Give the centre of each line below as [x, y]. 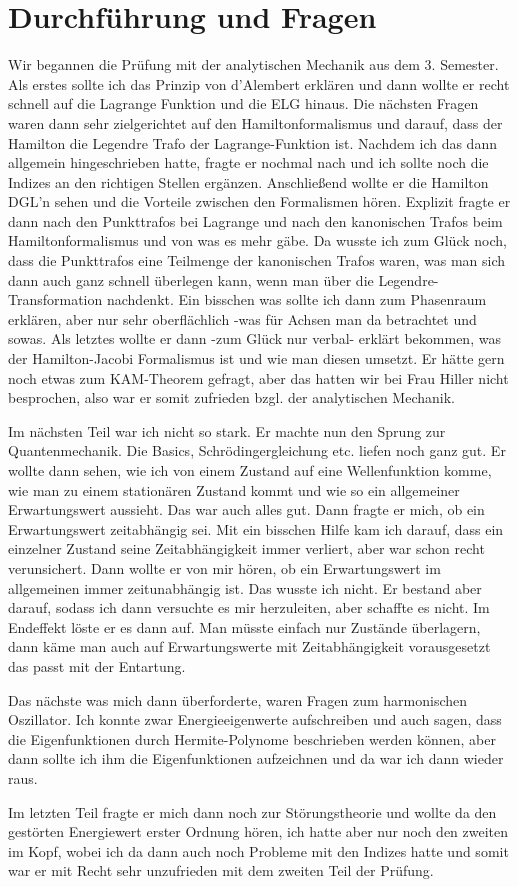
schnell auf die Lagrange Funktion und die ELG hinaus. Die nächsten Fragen [243, 103]
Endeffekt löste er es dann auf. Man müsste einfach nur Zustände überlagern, [244, 626]
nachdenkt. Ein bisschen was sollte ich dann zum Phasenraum [296, 299]
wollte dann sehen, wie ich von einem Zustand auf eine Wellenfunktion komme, [250, 470]
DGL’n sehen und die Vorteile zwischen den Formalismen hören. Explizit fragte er [259, 201]
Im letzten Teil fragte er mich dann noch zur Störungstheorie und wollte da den [252, 811]
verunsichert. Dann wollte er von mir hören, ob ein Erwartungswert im [224, 567]
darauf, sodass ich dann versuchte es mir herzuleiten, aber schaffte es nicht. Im [249, 607]
